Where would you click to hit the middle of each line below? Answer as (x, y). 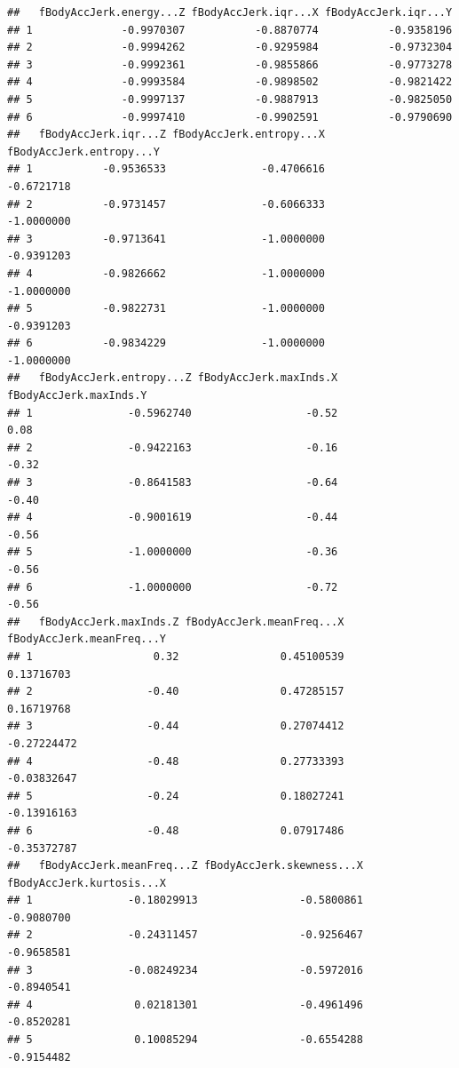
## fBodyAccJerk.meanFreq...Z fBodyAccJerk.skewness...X (185, 866)
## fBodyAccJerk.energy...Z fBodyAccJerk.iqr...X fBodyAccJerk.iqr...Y (230, 12)
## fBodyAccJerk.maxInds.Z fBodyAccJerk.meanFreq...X (176, 622)
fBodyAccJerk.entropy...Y (83, 151)
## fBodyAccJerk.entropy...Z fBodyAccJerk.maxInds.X (173, 378)
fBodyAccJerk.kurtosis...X (87, 883)
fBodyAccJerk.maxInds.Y (77, 396)
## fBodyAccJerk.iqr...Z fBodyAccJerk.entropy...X (166, 135)
